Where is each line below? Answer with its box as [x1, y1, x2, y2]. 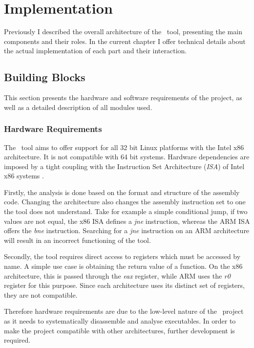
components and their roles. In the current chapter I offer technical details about [4, 36, 246, 46]
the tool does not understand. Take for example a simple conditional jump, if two [4, 206, 248, 217]
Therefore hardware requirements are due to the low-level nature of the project [4, 306, 244, 316]
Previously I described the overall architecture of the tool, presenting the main [4, 26, 242, 37]
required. [4, 335, 31, 345]
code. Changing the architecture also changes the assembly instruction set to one [4, 196, 246, 207]
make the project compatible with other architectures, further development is [4, 325, 235, 335]
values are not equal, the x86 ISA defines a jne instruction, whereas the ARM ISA [4, 216, 250, 226]
